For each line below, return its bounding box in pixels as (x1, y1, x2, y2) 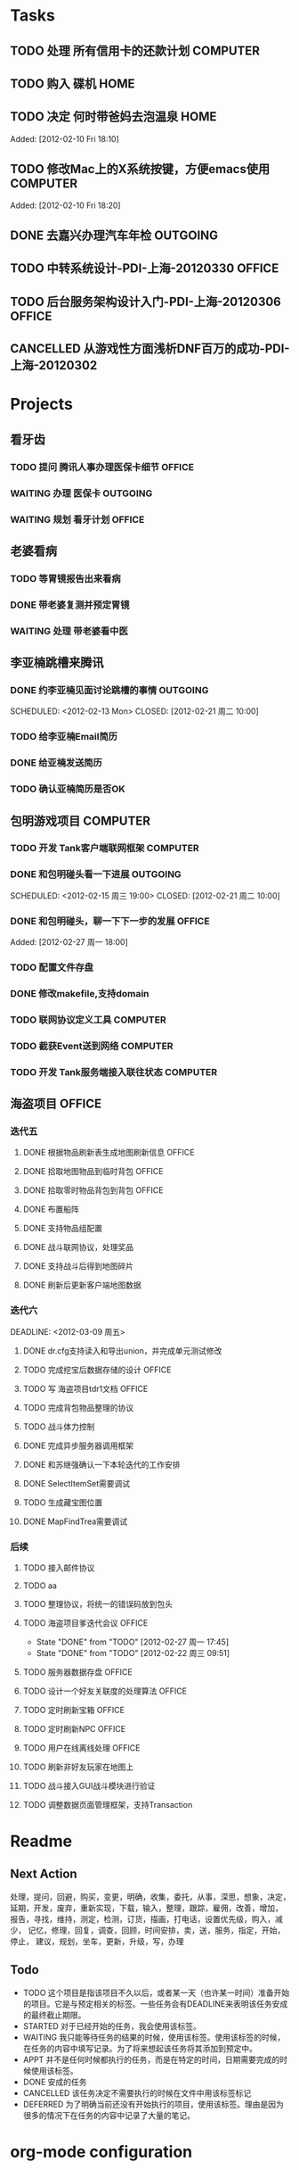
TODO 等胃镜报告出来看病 (10, 572, 121, 584)
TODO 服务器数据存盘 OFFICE (22, 1666, 133, 1677)
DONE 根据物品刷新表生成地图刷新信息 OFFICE (22, 1147, 195, 1158)
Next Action (10, 1867, 78, 1882)
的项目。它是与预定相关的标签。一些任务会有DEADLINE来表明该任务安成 (22, 1998, 288, 2008)
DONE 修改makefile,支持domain (10, 987, 149, 999)
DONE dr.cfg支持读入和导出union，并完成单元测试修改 (22, 1345, 222, 1356)
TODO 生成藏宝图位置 (22, 1496, 103, 1508)
